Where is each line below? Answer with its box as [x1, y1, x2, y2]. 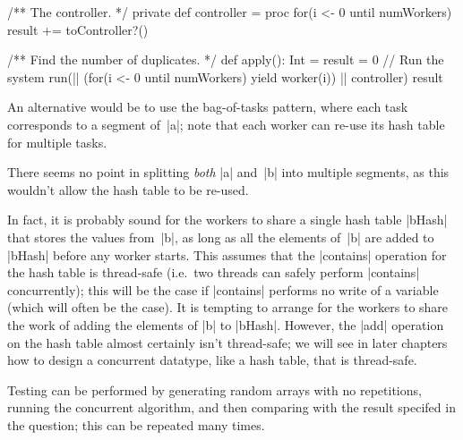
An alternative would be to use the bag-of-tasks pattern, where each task [7, 97, 408, 116]
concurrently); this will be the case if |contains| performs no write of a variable [7, 280, 439, 299]
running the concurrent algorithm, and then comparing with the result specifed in [7, 398, 456, 417]
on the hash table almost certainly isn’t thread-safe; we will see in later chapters [7, 333, 448, 351]
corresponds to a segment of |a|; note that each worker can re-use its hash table [7, 114, 445, 133]
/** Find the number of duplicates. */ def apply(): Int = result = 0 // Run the [7, 50, 444, 69]
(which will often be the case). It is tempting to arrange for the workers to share [7, 298, 449, 317]
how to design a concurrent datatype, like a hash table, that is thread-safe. [7, 351, 417, 369]
